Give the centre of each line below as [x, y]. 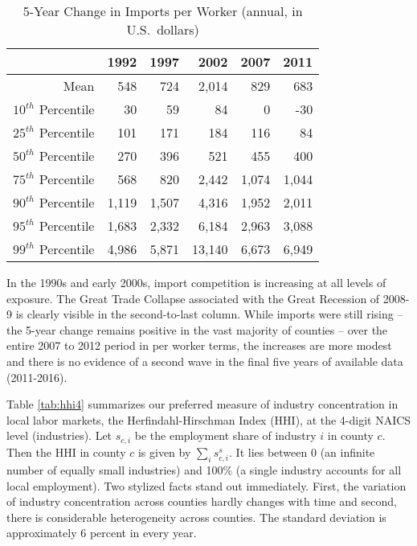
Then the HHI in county [66, 452]
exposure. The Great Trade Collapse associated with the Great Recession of [193, 298]
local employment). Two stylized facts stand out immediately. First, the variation [206, 485]
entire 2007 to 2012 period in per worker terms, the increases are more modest [199, 345]
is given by [164, 452]
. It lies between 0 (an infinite [302, 452]
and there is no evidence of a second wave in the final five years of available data [205, 361]
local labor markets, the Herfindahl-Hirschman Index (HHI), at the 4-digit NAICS [209, 419]
